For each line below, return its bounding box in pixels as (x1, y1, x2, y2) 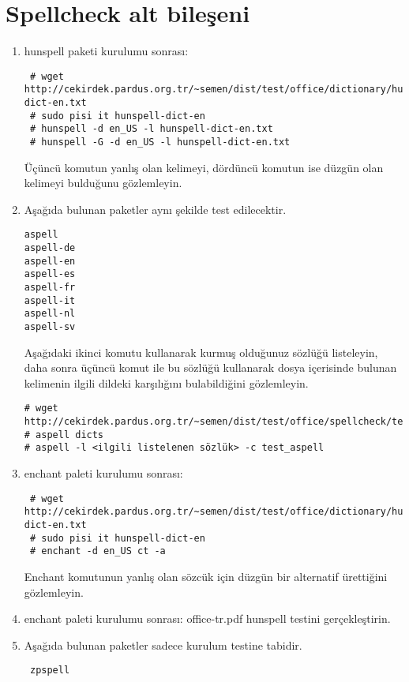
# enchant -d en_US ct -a (29, 545, 166, 557)
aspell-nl (24, 308, 76, 320)
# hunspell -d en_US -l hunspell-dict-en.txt (29, 123, 273, 135)
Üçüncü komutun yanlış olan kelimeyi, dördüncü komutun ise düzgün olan (24, 159, 384, 175)
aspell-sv (24, 321, 76, 333)
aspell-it (24, 294, 76, 306)
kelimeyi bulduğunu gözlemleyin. (24, 174, 182, 191)
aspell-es (24, 268, 76, 280)
